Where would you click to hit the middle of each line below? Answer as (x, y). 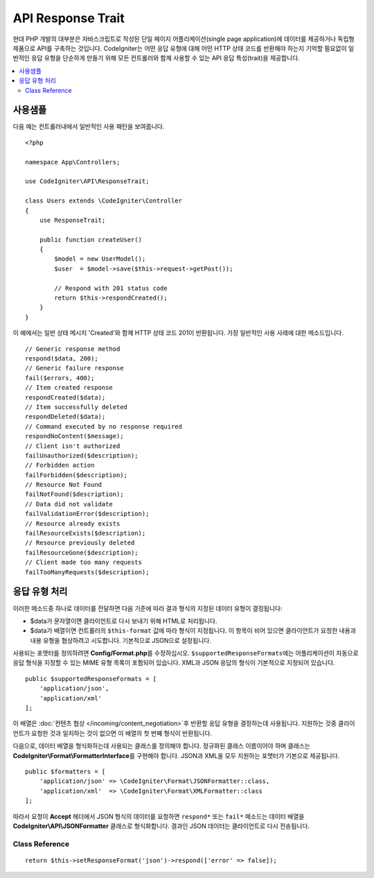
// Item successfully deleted (77, 407)
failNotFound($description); (74, 494)
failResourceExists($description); (86, 533)
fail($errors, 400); (60, 378)
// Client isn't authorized (73, 446)
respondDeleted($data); (65, 417)
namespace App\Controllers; (73, 162)
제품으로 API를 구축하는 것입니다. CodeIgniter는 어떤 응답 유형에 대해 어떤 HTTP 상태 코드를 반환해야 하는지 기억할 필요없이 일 (184, 48)
